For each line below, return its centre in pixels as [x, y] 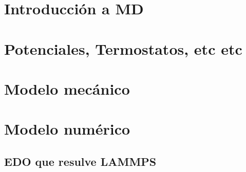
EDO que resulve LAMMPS [80, 161]
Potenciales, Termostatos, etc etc [123, 48]
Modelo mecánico [67, 88]
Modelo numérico [67, 129]
